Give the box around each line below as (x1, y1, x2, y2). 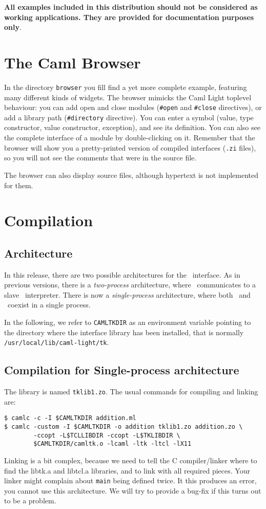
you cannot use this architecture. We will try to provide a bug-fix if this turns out (4, 485, 261, 496)
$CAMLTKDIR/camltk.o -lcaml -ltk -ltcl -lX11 (33, 440, 192, 448)
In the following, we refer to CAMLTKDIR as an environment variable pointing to (4, 317, 251, 328)
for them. (4, 179, 33, 190)
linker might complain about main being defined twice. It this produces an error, (4, 475, 257, 486)
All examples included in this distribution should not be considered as (4, 2, 258, 12)
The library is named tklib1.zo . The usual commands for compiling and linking (4, 386, 258, 397)
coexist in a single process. (7, 299, 91, 310)
